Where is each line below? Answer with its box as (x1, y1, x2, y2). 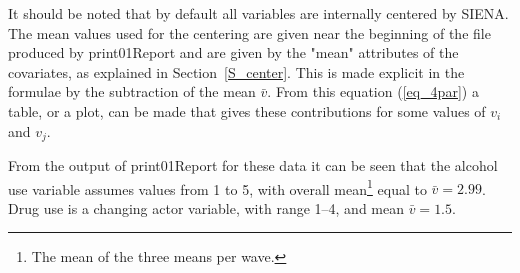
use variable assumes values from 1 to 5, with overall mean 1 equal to (8, 175, 427, 199)
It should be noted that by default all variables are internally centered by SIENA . (8, 3, 509, 23)
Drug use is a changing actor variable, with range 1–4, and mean (8, 197, 405, 218)
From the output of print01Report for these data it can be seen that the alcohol (8, 155, 498, 176)
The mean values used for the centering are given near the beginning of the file (8, 22, 491, 43)
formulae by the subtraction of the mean (8, 81, 256, 102)
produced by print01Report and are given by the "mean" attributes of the (8, 42, 459, 63)
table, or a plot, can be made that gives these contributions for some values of (8, 100, 486, 121)
